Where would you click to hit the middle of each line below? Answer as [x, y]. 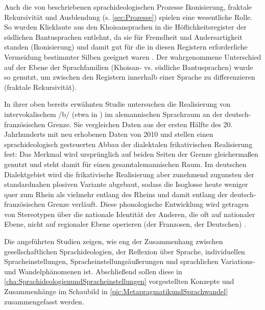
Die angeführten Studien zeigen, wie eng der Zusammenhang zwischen [114, 241]
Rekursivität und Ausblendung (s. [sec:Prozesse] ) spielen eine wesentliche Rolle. [128, 17]
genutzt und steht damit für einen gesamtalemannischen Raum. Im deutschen [125, 164]
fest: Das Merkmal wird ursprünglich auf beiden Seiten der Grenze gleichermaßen [131, 154]
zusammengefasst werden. [44, 301]
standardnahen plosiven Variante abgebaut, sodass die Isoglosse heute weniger [126, 184]
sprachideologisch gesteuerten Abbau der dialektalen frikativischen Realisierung [128, 144]
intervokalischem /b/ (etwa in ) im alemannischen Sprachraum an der [113, 114]
